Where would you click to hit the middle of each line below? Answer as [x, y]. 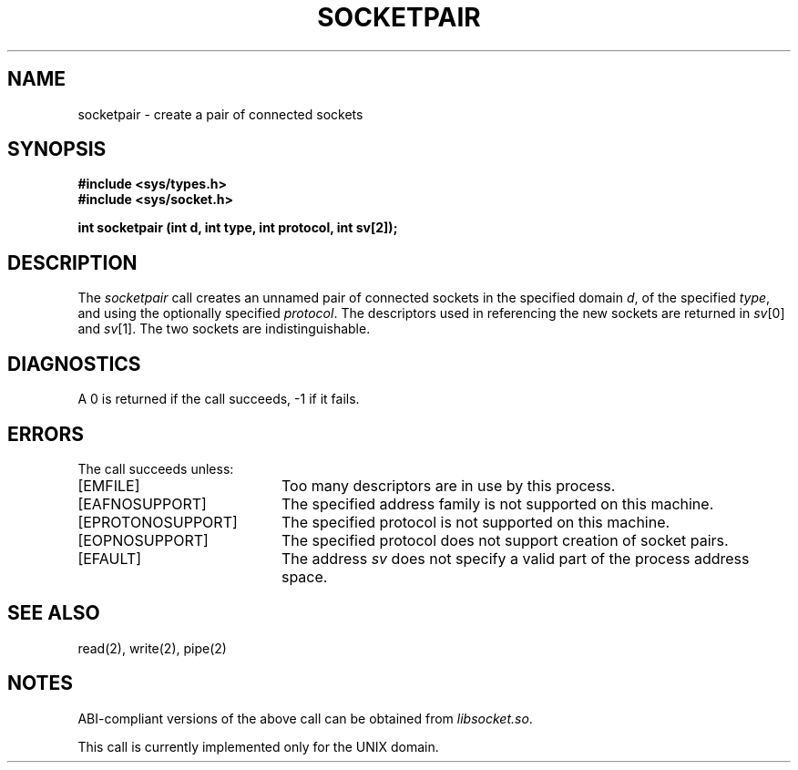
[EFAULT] [110, 558]
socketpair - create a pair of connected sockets [220, 114]
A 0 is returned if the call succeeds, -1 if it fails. [219, 399]
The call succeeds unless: [156, 468]
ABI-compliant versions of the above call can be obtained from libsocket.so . [305, 718]
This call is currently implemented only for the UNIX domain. [258, 746]
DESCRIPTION [72, 262]
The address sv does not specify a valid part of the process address [515, 558]
